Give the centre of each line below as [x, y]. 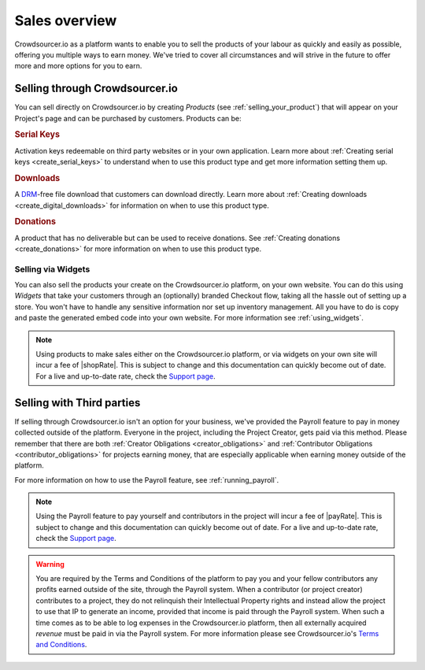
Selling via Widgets [52, 269]
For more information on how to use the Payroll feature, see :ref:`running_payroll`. [147, 479]
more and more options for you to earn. [78, 66]
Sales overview [66, 20]
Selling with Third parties [78, 403]
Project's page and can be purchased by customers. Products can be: [128, 118]
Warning [50, 564]
